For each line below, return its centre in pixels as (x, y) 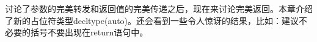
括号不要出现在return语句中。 (89, 32)
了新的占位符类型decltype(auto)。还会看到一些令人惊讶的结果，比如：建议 (152, 20)
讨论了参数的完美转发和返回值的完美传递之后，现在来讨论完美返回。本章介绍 (159, 8)
